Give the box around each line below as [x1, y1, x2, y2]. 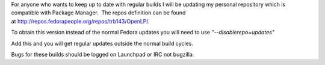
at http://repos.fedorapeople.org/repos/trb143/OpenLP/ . [11, 17, 150, 25]
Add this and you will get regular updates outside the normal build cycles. [11, 40, 194, 47]
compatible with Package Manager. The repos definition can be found [11, 9, 186, 16]
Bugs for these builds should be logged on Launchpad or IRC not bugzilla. [11, 51, 194, 58]
